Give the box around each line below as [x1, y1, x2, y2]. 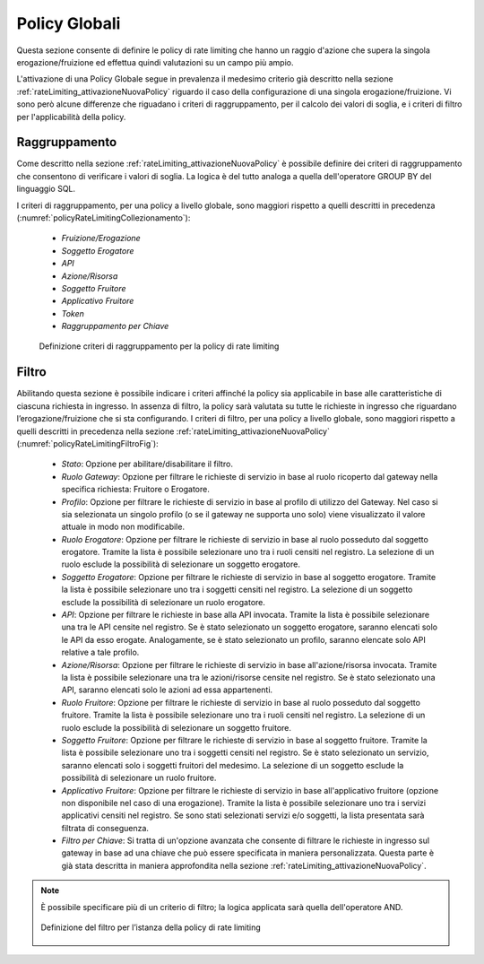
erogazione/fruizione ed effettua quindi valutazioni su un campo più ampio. [16, 56, 295, 67]
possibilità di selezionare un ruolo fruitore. [61, 772, 217, 784]
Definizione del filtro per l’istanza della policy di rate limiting [40, 922, 262, 933]
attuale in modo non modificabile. [61, 521, 186, 533]
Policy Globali [16, 13, 121, 33]
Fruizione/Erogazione [61, 233, 141, 244]
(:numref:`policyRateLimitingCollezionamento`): [16, 212, 191, 223]
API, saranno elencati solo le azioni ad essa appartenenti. [61, 684, 273, 695]
